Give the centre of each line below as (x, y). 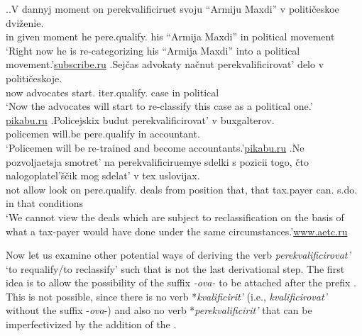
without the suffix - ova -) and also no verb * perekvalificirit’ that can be (159, 310)
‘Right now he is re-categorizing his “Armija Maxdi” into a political (153, 50)
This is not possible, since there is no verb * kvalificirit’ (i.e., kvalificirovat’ (166, 296)
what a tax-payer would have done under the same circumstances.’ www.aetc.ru (177, 231)
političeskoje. (34, 78)
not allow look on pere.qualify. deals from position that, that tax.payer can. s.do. (182, 189)
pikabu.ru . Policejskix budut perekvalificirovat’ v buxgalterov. (140, 119)
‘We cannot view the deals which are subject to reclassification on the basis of (175, 217)
